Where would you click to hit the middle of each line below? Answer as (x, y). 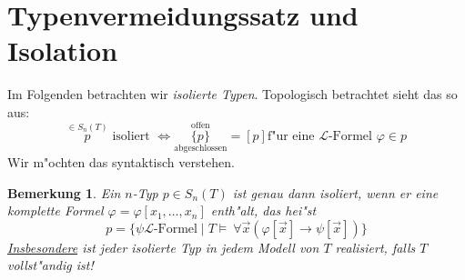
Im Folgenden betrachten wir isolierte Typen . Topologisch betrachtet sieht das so (232, 94)
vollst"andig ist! (51, 265)
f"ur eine (291, 136)
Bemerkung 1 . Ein (64, 192)
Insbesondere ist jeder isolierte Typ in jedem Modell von (163, 247)
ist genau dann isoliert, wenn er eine (335, 192)
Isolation (63, 50)
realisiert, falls (375, 247)
